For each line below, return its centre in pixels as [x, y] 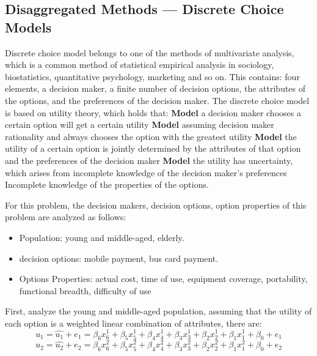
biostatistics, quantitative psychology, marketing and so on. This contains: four [152, 76]
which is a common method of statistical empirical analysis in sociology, [140, 65]
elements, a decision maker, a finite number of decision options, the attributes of [155, 88]
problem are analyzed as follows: [66, 217]
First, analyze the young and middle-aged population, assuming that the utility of [158, 311]
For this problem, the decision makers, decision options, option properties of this [156, 205]
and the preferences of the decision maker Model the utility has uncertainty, [149, 160]
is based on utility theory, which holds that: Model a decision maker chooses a [153, 112]
